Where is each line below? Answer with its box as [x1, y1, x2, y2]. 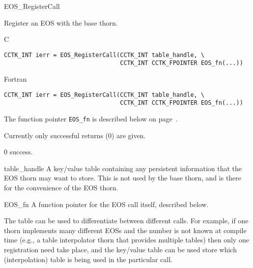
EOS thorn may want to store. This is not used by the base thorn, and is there [4, 173, 242, 183]
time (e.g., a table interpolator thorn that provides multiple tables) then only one [4, 235, 249, 245]
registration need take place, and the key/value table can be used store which [4, 244, 237, 254]
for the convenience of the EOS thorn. [4, 182, 118, 193]
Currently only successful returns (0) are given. [4, 130, 146, 140]
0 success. [4, 147, 33, 157]
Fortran [4, 74, 27, 84]
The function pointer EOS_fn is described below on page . [4, 114, 178, 123]
